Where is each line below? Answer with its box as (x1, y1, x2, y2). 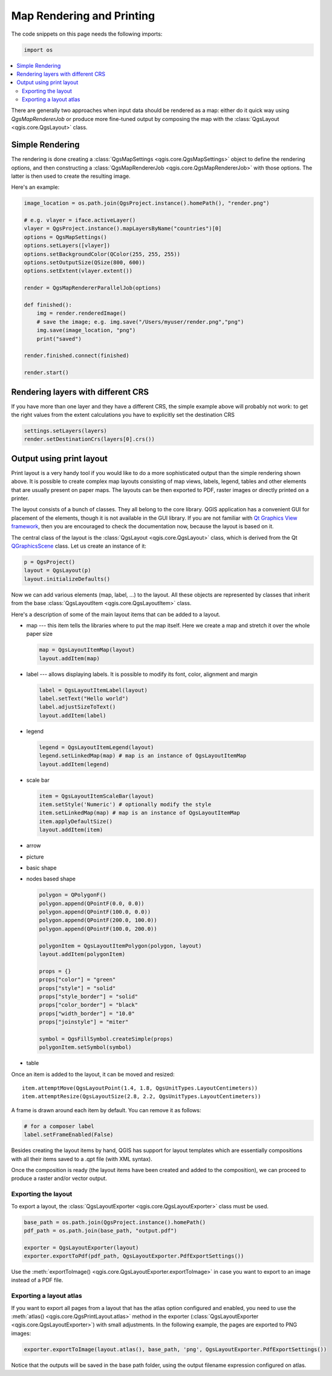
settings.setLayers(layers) (24, 427, 107, 434)
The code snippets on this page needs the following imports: (11, 30, 163, 38)
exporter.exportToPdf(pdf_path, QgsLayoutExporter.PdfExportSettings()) (24, 1253, 244, 1260)
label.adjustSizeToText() (39, 704, 116, 710)
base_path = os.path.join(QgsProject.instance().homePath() (24, 1219, 206, 1225)
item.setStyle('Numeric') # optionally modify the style (39, 801, 212, 808)
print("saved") (36, 335, 82, 342)
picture (26, 853, 45, 860)
